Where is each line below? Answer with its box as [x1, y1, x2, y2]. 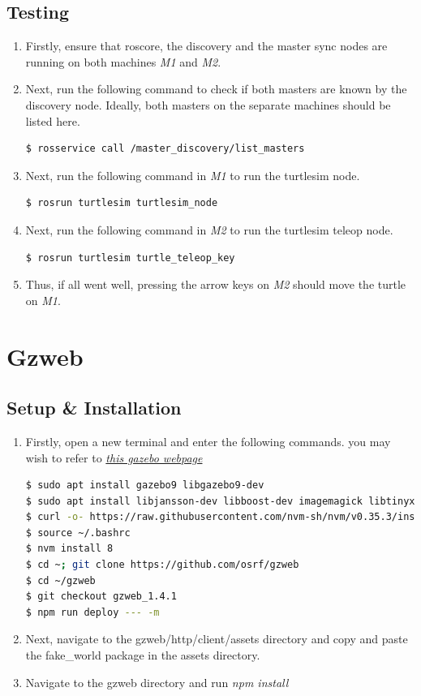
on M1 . [25, 291, 61, 308]
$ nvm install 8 [25, 543, 114, 555]
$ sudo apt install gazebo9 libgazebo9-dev [25, 479, 264, 492]
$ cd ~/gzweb [25, 574, 96, 586]
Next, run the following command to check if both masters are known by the [25, 80, 407, 97]
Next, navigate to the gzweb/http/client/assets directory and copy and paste [25, 630, 408, 647]
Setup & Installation [6, 395, 182, 420]
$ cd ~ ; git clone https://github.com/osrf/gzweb [25, 559, 299, 571]
